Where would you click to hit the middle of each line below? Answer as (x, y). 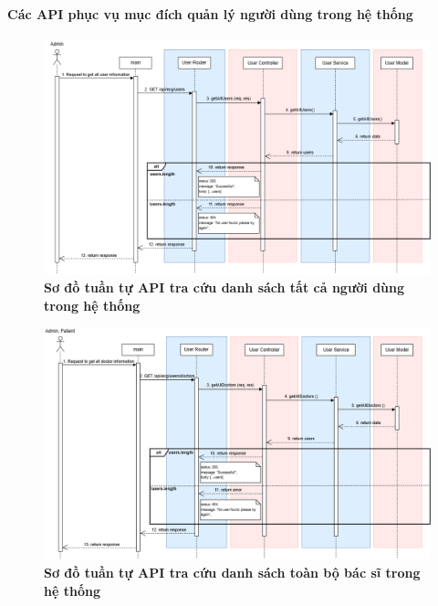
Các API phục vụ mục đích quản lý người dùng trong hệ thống (210, 13)
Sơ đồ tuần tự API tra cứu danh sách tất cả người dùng (224, 287)
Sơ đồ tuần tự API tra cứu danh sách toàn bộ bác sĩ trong (232, 572)
